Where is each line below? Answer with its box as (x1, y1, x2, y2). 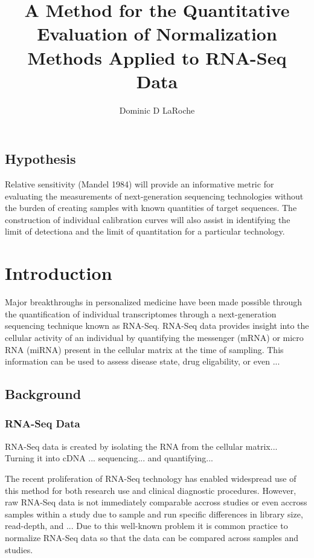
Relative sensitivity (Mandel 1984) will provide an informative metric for (5, 178, 274, 190)
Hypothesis (5, 149, 76, 168)
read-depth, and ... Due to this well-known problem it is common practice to (5, 519, 288, 532)
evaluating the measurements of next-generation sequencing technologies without (5, 189, 304, 202)
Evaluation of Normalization (37, 21, 277, 46)
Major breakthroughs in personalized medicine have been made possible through (5, 296, 303, 308)
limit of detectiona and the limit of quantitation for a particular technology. (5, 225, 285, 238)
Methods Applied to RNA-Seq (27, 45, 287, 70)
